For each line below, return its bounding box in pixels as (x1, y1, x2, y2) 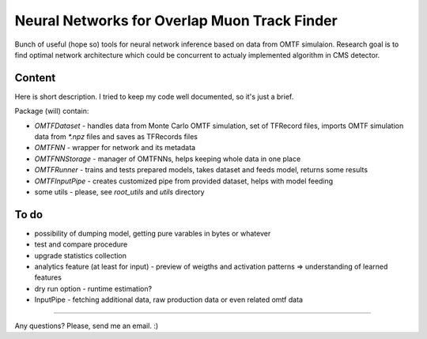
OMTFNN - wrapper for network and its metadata (34, 143, 196, 153)
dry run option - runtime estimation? (34, 284, 153, 293)
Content (14, 71, 56, 85)
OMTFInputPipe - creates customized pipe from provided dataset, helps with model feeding (34, 176, 334, 186)
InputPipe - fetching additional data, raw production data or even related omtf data (34, 295, 304, 304)
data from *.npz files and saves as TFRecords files (34, 132, 198, 141)
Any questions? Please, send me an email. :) (14, 321, 159, 330)
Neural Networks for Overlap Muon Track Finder (14, 12, 338, 29)
